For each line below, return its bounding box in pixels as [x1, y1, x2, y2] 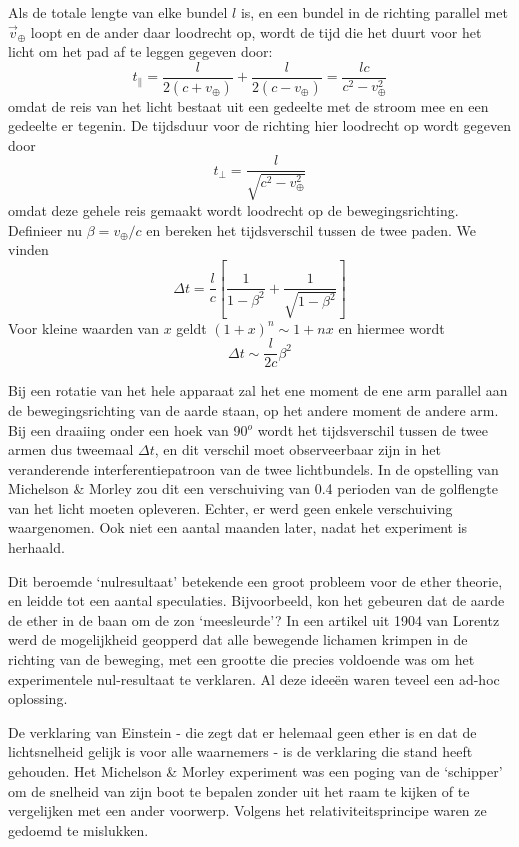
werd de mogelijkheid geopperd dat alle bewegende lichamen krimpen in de [8, 629, 468, 650]
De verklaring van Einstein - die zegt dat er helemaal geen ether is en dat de [8, 721, 477, 742]
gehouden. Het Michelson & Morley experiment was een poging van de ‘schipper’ [8, 761, 503, 782]
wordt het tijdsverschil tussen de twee [257, 419, 488, 440]
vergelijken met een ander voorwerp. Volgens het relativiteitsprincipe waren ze [8, 800, 487, 821]
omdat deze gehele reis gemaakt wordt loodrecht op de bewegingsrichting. [8, 199, 459, 220]
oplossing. [8, 688, 68, 709]
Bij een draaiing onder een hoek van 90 [8, 419, 248, 440]
